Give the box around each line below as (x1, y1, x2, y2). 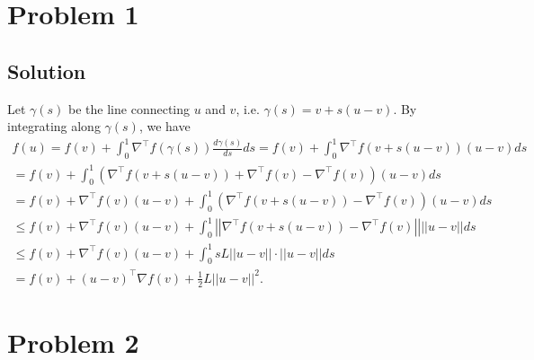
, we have (138, 117, 191, 136)
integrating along (7, 117, 101, 136)
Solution (7, 57, 86, 84)
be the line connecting (68, 99, 190, 118)
